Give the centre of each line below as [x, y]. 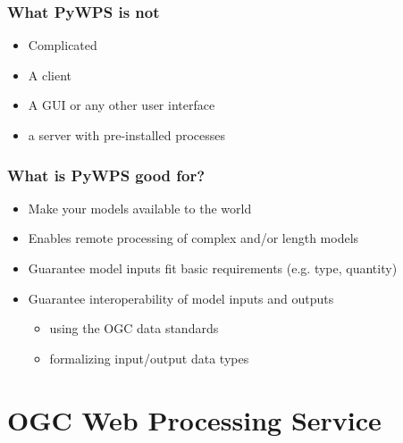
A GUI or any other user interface [122, 105]
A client [50, 75]
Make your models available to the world [140, 208]
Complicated [63, 45]
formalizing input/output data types [149, 358]
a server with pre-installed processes [127, 135]
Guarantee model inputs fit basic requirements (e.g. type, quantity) [213, 268]
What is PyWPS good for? [106, 175]
